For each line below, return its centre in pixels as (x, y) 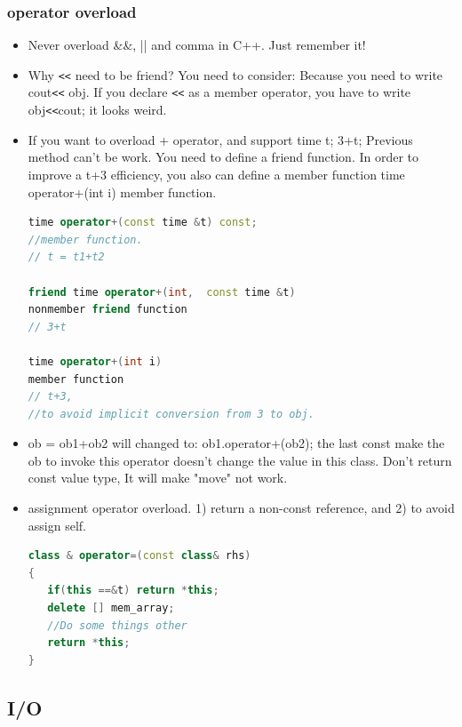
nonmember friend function (108, 310)
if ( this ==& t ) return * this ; (133, 591)
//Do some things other (117, 625)
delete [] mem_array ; (111, 608)
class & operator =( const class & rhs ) (139, 556)
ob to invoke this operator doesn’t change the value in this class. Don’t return (240, 460)
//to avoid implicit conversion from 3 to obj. (171, 414)
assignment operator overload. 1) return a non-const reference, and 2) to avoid (241, 508)
